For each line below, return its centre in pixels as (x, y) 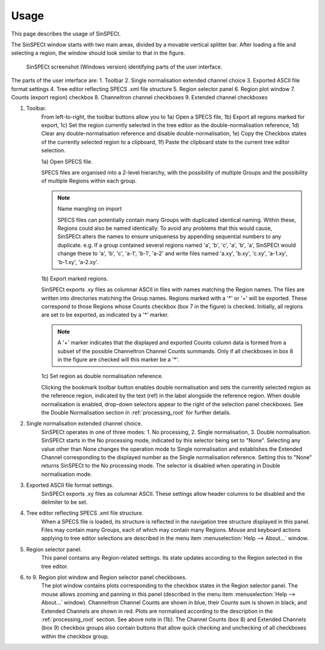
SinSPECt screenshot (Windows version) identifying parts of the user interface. (124, 67)
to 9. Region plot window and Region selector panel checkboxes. (107, 577)
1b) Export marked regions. (75, 278)
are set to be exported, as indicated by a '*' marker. (105, 315)
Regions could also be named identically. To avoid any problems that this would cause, (165, 228)
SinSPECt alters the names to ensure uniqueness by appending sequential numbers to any (169, 237)
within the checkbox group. (75, 636)
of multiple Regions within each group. (89, 181)
